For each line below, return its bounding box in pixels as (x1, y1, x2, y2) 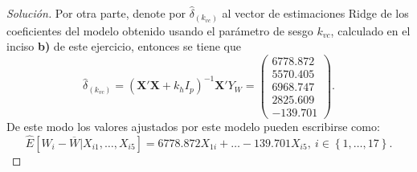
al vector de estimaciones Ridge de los (222, 5, 409, 21)
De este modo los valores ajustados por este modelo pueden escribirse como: (6, 117, 380, 134)
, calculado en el (330, 22, 411, 39)
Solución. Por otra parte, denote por (6, 5, 186, 21)
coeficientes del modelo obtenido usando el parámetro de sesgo (6, 22, 313, 39)
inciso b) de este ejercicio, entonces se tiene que (6, 38, 241, 55)
